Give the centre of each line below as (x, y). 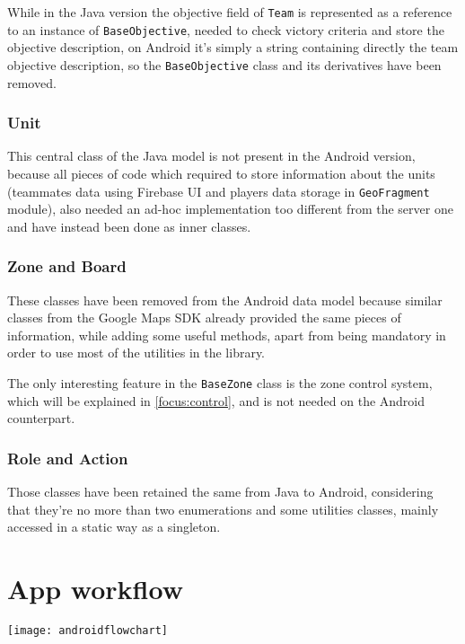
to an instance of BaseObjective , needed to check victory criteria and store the (226, 29)
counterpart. (41, 418)
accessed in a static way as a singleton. (114, 527)
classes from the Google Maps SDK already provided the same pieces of (204, 318)
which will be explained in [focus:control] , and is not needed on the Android (216, 400)
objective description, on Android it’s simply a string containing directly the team (233, 47)
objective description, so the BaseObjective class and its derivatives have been (224, 64)
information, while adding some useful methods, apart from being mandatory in (227, 335)
